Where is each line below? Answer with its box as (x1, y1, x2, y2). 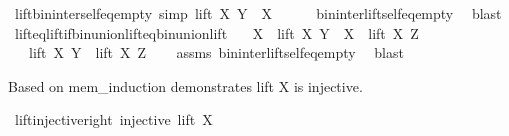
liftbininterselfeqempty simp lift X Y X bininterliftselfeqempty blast (14, 3, 502, 23)
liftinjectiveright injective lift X (14, 109, 213, 130)
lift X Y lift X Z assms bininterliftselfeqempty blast (28, 42, 404, 63)
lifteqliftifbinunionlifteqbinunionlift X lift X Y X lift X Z (14, 22, 419, 43)
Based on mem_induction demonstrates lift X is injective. (8, 75, 363, 96)
